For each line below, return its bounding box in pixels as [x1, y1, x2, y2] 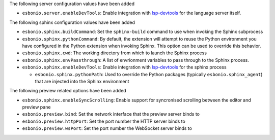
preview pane [22, 104, 51, 110]
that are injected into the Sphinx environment [35, 78, 129, 84]
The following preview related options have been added [9, 88, 127, 94]
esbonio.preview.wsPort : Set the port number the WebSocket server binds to [22, 125, 192, 131]
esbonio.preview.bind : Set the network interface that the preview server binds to [22, 111, 200, 117]
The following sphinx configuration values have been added [9, 19, 135, 25]
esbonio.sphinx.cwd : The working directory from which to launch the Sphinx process [22, 50, 207, 56]
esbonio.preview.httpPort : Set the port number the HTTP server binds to [22, 118, 185, 124]
